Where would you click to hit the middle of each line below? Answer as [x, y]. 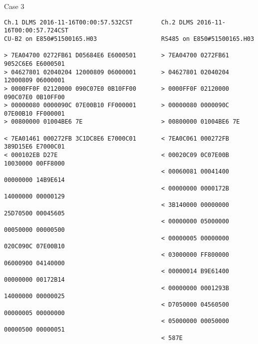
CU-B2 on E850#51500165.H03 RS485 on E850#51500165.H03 [129, 39]
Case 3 [14, 6]
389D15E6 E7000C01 [34, 147]
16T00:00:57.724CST [36, 31]
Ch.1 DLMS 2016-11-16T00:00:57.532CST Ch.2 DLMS [99, 22]
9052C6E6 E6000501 [34, 64]
